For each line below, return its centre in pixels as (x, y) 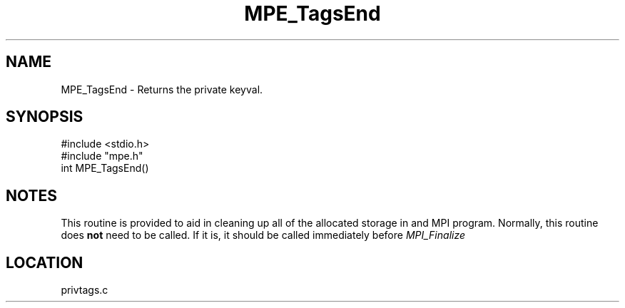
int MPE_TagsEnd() (105, 168)
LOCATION (45, 262)
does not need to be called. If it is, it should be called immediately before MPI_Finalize (263, 235)
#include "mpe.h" (102, 156)
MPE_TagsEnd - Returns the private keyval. (162, 89)
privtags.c (85, 290)
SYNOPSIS (45, 117)
